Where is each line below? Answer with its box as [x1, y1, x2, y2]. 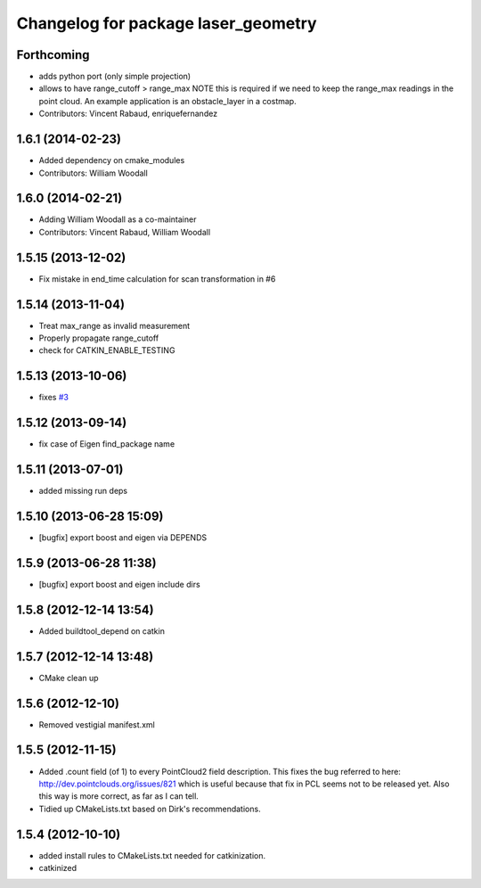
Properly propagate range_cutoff [38, 333, 159, 343]
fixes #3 [38, 392, 69, 403]
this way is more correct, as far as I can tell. [38, 791, 200, 802]
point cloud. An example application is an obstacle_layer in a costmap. [38, 95, 298, 106]
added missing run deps [38, 486, 128, 497]
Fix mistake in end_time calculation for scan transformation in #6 [38, 273, 276, 284]
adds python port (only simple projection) [38, 71, 192, 82]
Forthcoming [16, 47, 90, 62]
